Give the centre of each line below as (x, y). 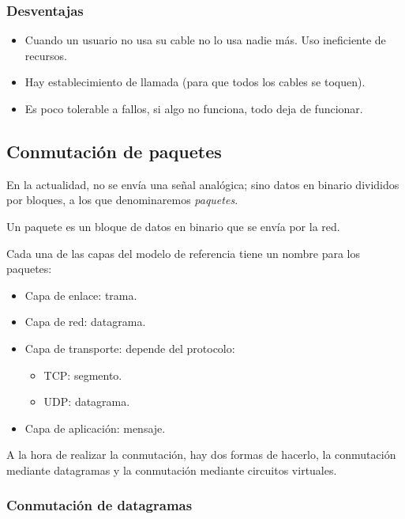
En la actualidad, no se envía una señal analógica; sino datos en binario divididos (203, 184)
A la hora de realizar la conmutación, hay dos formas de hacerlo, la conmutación (201, 455)
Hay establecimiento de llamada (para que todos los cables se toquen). (195, 82)
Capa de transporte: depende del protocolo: (130, 348)
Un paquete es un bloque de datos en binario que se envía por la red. (173, 226)
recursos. (46, 55)
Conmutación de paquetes (114, 151)
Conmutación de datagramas (99, 505)
